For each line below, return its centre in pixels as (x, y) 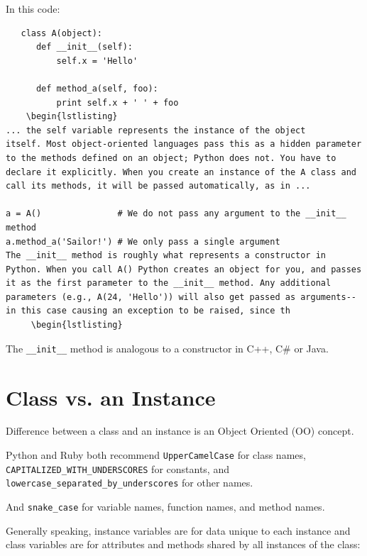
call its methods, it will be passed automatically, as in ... (158, 186)
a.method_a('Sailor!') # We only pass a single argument (143, 241)
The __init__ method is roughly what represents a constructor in (166, 256)
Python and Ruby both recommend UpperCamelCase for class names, (156, 455)
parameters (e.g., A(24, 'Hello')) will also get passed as (151, 297)
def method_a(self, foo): (97, 88)
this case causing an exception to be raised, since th (155, 311)
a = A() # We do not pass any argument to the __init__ (176, 214)
